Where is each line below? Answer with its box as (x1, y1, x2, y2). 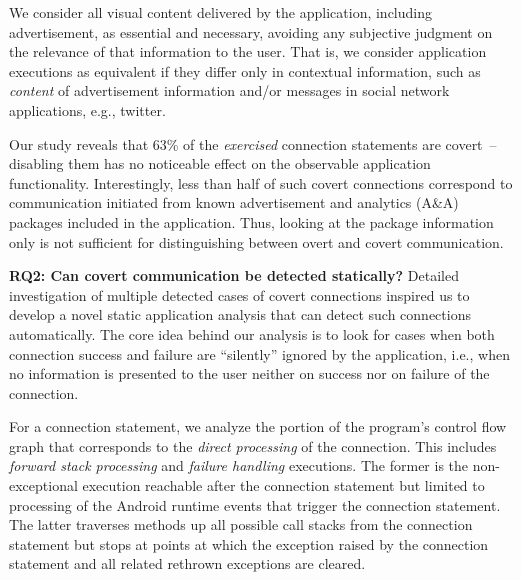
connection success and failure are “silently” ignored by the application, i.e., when (9, 343, 510, 364)
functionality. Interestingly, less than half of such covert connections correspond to (9, 172, 513, 193)
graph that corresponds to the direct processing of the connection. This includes (9, 435, 497, 456)
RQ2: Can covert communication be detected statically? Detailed (9, 265, 459, 286)
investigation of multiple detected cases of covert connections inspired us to (9, 284, 470, 305)
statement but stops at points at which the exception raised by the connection (9, 533, 489, 554)
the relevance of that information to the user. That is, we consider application (9, 41, 487, 62)
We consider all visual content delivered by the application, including (9, 2, 432, 22)
